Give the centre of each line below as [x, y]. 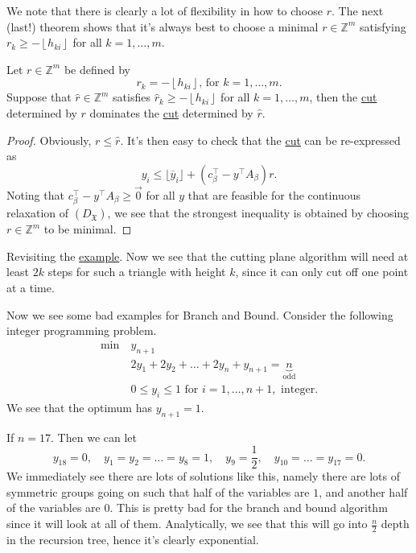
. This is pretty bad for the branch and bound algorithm [249, 508]
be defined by [97, 69]
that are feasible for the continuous [274, 194]
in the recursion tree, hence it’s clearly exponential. [133, 539]
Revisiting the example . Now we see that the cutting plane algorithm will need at [208, 256]
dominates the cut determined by [171, 112]
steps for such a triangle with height [137, 272]
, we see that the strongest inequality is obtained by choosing [258, 213]
